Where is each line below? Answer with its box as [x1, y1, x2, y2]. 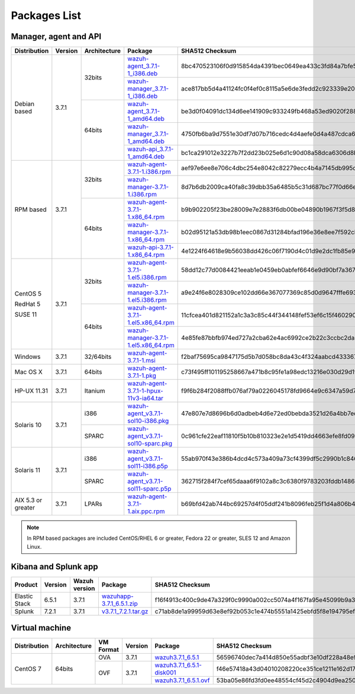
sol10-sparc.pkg [127, 440, 173, 448]
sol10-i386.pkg [127, 417, 169, 425]
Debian [14, 100, 35, 108]
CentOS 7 [14, 665, 41, 673]
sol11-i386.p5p [127, 462, 168, 470]
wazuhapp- [101, 592, 134, 600]
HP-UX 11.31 [14, 387, 49, 395]
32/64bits [84, 353, 112, 361]
